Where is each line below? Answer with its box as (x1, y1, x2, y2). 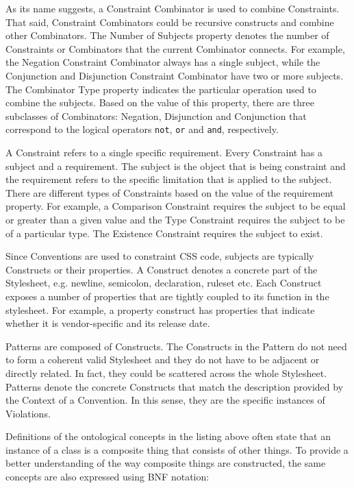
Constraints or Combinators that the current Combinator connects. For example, (5, 41, 345, 56)
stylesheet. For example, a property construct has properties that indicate (5, 302, 315, 317)
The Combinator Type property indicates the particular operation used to (5, 82, 316, 96)
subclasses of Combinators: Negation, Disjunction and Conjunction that (5, 108, 307, 123)
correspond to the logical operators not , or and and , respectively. (5, 122, 279, 136)
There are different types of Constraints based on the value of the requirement (5, 185, 334, 199)
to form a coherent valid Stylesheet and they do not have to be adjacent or (5, 352, 320, 367)
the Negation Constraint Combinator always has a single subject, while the (5, 55, 320, 69)
